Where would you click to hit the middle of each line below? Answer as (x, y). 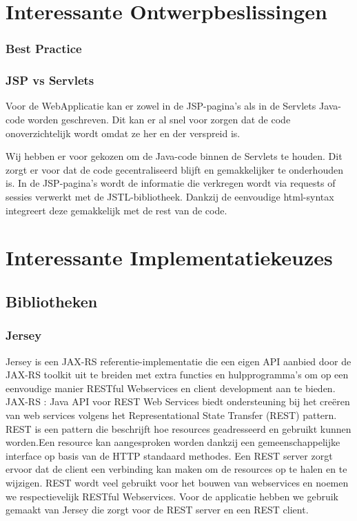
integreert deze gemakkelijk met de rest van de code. (116, 210)
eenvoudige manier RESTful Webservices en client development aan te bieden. (171, 388)
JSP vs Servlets (50, 80)
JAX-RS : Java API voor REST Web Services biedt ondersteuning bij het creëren (178, 401)
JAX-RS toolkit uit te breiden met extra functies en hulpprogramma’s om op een (177, 375)
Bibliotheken (52, 301)
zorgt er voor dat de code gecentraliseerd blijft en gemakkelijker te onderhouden (174, 169)
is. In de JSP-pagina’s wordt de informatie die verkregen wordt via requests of (171, 183)
